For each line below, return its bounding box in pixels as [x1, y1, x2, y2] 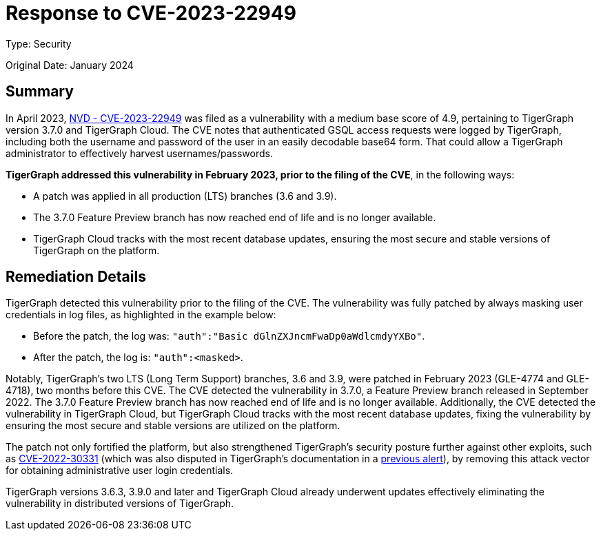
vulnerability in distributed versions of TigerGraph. [6, 497, 234, 510]
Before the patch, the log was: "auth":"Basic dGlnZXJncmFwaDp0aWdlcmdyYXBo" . [33, 330, 425, 342]
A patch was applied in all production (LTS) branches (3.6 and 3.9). [33, 189, 337, 202]
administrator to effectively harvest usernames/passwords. [6, 147, 273, 159]
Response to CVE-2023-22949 [6, 1, 296, 25]
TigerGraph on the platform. [33, 244, 160, 256]
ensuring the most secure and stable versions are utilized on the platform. [6, 420, 340, 432]
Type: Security [6, 37, 72, 50]
